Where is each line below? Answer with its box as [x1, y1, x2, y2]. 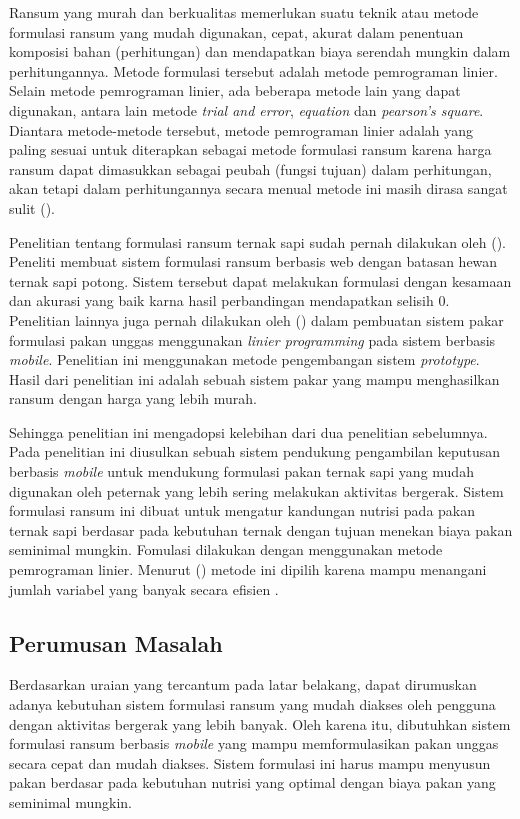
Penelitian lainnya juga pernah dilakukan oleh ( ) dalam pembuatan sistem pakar [9, 309, 504, 330]
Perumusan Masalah [9, 627, 223, 658]
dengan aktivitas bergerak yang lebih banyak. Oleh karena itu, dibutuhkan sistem [9, 713, 511, 734]
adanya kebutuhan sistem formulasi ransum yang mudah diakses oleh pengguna [9, 694, 496, 715]
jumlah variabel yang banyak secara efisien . [9, 578, 279, 599]
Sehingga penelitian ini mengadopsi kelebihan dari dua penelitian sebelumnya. [9, 421, 488, 442]
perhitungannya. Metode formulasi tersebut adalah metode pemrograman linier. [9, 60, 498, 81]
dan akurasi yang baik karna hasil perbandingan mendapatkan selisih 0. [9, 290, 450, 311]
